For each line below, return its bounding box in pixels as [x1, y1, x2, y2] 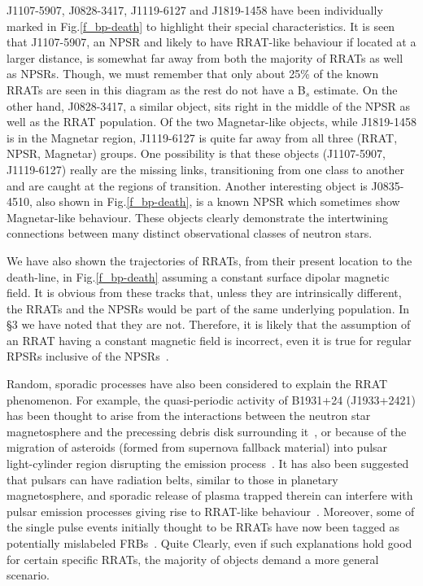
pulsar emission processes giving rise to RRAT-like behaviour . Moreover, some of [7, 502, 415, 519]
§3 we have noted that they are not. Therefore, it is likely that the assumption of [7, 316, 411, 333]
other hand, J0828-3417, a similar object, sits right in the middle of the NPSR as [7, 97, 411, 114]
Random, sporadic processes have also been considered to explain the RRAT [7, 375, 388, 392]
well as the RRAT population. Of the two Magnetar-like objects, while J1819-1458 [7, 113, 416, 130]
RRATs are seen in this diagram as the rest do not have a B [7, 81, 306, 98]
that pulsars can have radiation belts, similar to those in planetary [7, 470, 338, 488]
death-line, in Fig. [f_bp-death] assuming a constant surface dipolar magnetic [7, 268, 390, 285]
